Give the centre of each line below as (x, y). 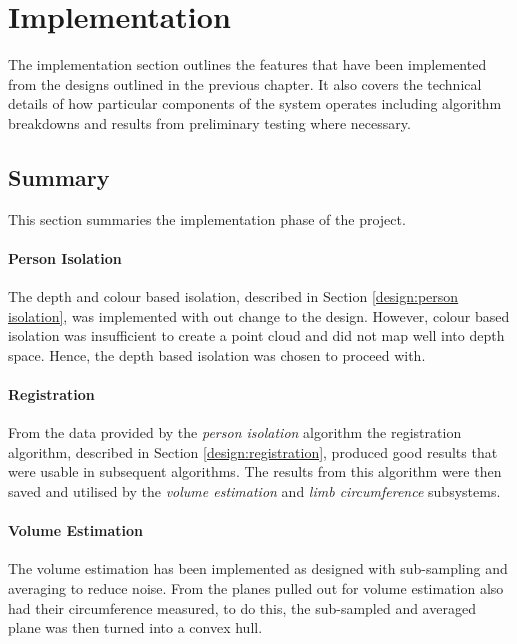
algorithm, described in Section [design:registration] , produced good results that (253, 451)
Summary (59, 176)
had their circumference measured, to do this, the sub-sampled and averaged (242, 607)
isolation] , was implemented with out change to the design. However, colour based (259, 315)
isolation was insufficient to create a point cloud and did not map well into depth (256, 335)
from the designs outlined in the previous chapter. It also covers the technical (245, 83)
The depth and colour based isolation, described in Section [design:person (233, 296)
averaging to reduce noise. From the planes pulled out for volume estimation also (256, 588)
